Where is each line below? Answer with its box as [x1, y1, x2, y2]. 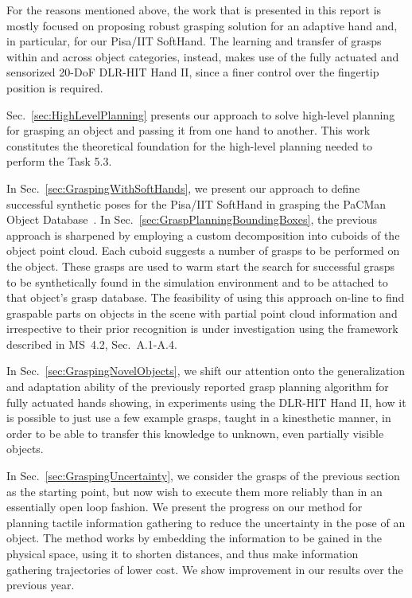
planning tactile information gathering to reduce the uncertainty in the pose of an [6, 514, 406, 530]
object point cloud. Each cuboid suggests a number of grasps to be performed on [6, 242, 400, 259]
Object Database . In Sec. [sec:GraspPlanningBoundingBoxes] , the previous [6, 211, 378, 228]
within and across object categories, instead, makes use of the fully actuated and [6, 48, 399, 64]
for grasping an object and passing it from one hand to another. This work [6, 122, 371, 139]
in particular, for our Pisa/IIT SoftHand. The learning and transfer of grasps [6, 33, 382, 49]
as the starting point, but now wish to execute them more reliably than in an [6, 483, 383, 499]
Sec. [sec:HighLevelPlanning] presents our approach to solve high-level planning [6, 106, 395, 123]
